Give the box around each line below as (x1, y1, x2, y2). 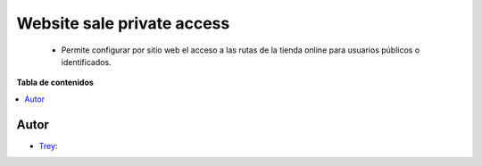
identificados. (61, 56, 112, 67)
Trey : (38, 140, 58, 151)
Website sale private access (16, 13, 230, 33)
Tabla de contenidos (16, 77, 94, 88)
